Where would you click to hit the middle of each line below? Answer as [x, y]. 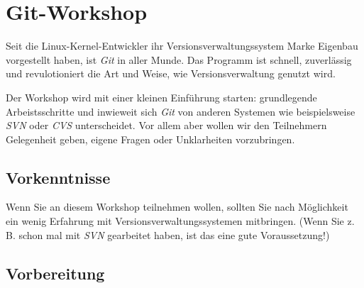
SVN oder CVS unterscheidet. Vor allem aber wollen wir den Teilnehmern [166, 125]
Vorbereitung [55, 273]
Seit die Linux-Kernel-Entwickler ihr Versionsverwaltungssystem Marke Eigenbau [182, 46]
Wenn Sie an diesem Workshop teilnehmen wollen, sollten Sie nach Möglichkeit [177, 207]
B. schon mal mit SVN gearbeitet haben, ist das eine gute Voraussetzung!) [168, 234]
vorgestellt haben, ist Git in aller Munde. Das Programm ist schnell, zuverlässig [179, 59]
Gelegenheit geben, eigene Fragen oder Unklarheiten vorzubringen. [150, 139]
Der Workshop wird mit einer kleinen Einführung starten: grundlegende [161, 97]
